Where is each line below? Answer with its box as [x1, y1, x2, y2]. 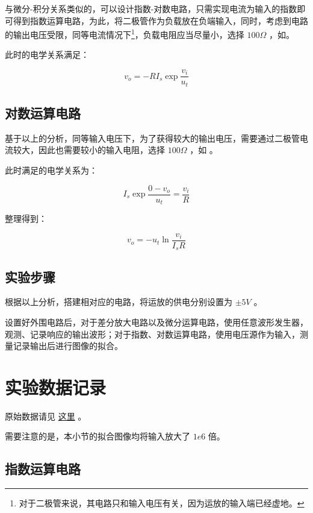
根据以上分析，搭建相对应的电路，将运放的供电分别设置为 [5, 295, 232, 308]
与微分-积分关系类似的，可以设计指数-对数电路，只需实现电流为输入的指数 [5, 2, 297, 14]
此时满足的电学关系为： [5, 163, 98, 176]
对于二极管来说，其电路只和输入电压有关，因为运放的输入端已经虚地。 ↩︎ [19, 497, 305, 509]
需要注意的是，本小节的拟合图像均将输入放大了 [5, 430, 190, 442]
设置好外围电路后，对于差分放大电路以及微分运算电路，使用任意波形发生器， [5, 315, 308, 328]
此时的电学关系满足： [5, 48, 89, 61]
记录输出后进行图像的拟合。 [13, 339, 123, 352]
